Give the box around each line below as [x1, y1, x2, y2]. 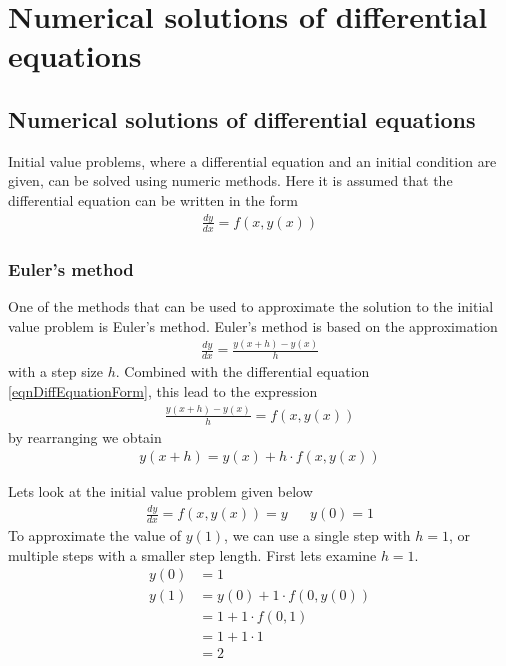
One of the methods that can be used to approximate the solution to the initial [8, 295, 494, 316]
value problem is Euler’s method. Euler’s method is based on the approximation [8, 315, 498, 336]
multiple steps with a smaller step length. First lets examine [8, 544, 377, 565]
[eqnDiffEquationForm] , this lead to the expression [8, 380, 318, 401]
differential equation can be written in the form [8, 189, 298, 210]
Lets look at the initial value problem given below [8, 481, 313, 502]
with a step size [8, 361, 104, 382]
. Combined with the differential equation [115, 361, 370, 382]
